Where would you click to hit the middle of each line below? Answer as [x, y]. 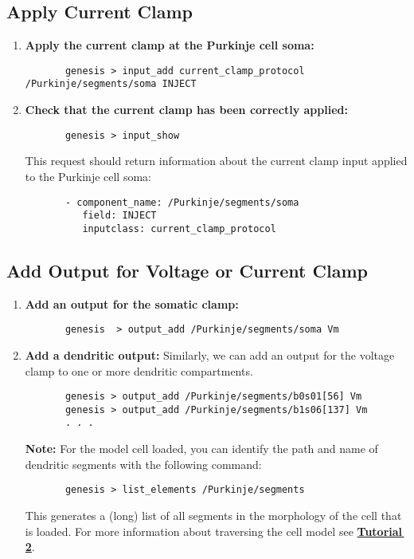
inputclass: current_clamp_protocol [179, 228]
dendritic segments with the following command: [143, 464]
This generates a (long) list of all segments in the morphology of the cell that [213, 515]
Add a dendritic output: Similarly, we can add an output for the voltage [210, 354]
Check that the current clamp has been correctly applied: [186, 110]
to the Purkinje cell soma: [88, 176]
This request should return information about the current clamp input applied [216, 161]
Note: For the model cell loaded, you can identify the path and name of [201, 449]
